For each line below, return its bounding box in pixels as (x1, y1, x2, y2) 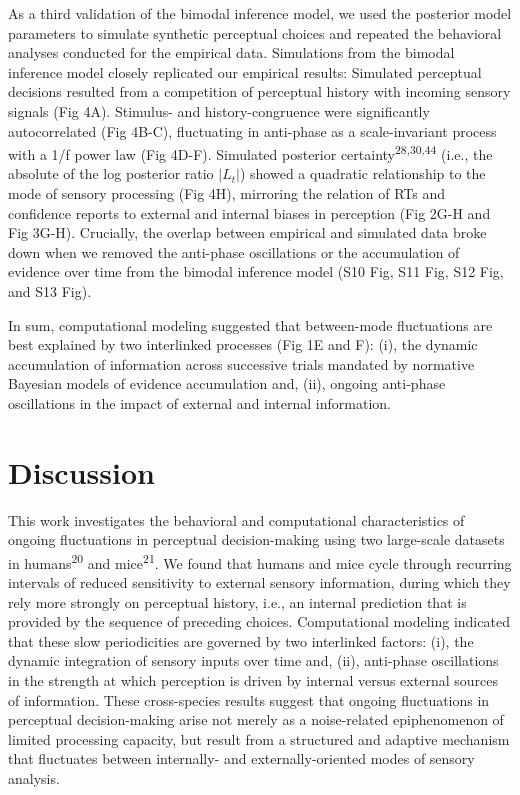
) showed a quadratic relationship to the (239, 163, 486, 184)
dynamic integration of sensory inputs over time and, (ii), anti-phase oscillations (8, 650, 499, 671)
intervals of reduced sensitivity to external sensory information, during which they (8, 572, 511, 593)
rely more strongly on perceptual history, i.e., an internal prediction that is (8, 591, 467, 612)
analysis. (8, 768, 60, 789)
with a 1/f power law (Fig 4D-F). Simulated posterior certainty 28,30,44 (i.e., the (8, 141, 493, 164)
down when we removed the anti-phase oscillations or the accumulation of (8, 241, 460, 262)
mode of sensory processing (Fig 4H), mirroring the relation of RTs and (8, 183, 445, 203)
